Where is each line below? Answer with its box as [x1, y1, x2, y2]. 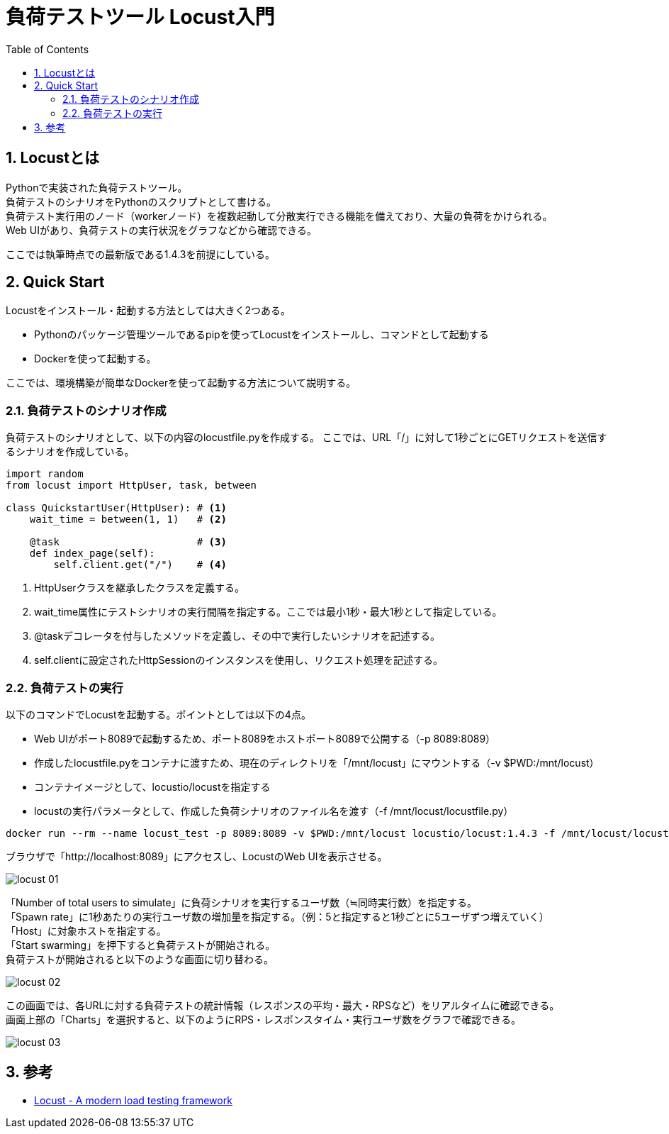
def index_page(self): [29, 547, 155, 560]
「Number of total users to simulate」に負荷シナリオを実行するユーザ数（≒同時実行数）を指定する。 [6, 896, 478, 908]
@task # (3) [29, 536, 227, 548]
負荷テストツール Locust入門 [6, 5, 275, 29]
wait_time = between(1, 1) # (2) [29, 513, 227, 526]
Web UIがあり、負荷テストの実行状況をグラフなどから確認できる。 [6, 223, 317, 236]
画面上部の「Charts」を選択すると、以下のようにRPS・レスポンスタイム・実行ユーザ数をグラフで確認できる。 [6, 1013, 521, 1025]
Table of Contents [6, 43, 89, 55]
